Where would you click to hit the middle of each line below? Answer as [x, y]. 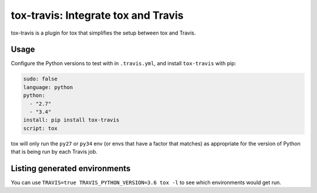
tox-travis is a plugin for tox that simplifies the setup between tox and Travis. [103, 33]
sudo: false [41, 79]
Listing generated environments [71, 168]
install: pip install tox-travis [71, 120]
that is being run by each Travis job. [54, 152]
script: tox [41, 128]
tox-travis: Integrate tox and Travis [97, 15]
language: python [48, 87]
